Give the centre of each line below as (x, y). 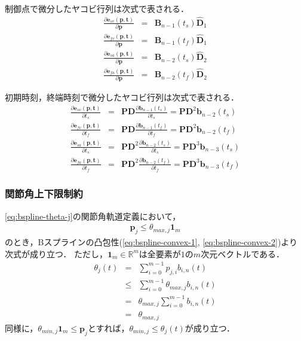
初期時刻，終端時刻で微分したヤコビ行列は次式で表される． (122, 97)
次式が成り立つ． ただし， (56, 253)
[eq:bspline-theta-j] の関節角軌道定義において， (93, 216)
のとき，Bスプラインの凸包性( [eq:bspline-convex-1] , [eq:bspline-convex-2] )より (151, 242)
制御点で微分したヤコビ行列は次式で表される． (97, 8)
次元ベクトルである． (243, 253)
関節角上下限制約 (44, 194)
